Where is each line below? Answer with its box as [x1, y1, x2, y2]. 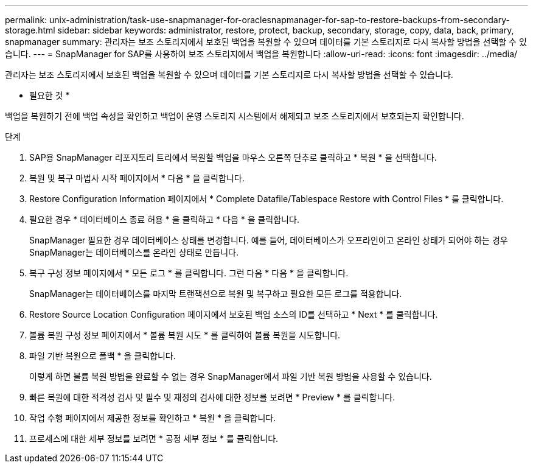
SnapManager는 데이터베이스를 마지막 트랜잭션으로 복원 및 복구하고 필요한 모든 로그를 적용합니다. [29, 288, 402, 299]
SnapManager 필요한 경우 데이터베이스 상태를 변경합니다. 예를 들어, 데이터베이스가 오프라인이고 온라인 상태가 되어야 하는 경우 [29, 235, 508, 245]
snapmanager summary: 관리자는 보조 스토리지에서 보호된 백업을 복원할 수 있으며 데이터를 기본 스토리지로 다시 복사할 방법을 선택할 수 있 [5, 37, 527, 47]
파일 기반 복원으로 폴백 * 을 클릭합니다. [29, 351, 176, 361]
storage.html [5, 25, 55, 35]
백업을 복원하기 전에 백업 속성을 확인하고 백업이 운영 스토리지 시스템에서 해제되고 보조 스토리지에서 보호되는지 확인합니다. [5, 111, 464, 121]
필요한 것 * [29, 90, 70, 100]
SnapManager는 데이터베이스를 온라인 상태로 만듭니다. [29, 247, 239, 257]
